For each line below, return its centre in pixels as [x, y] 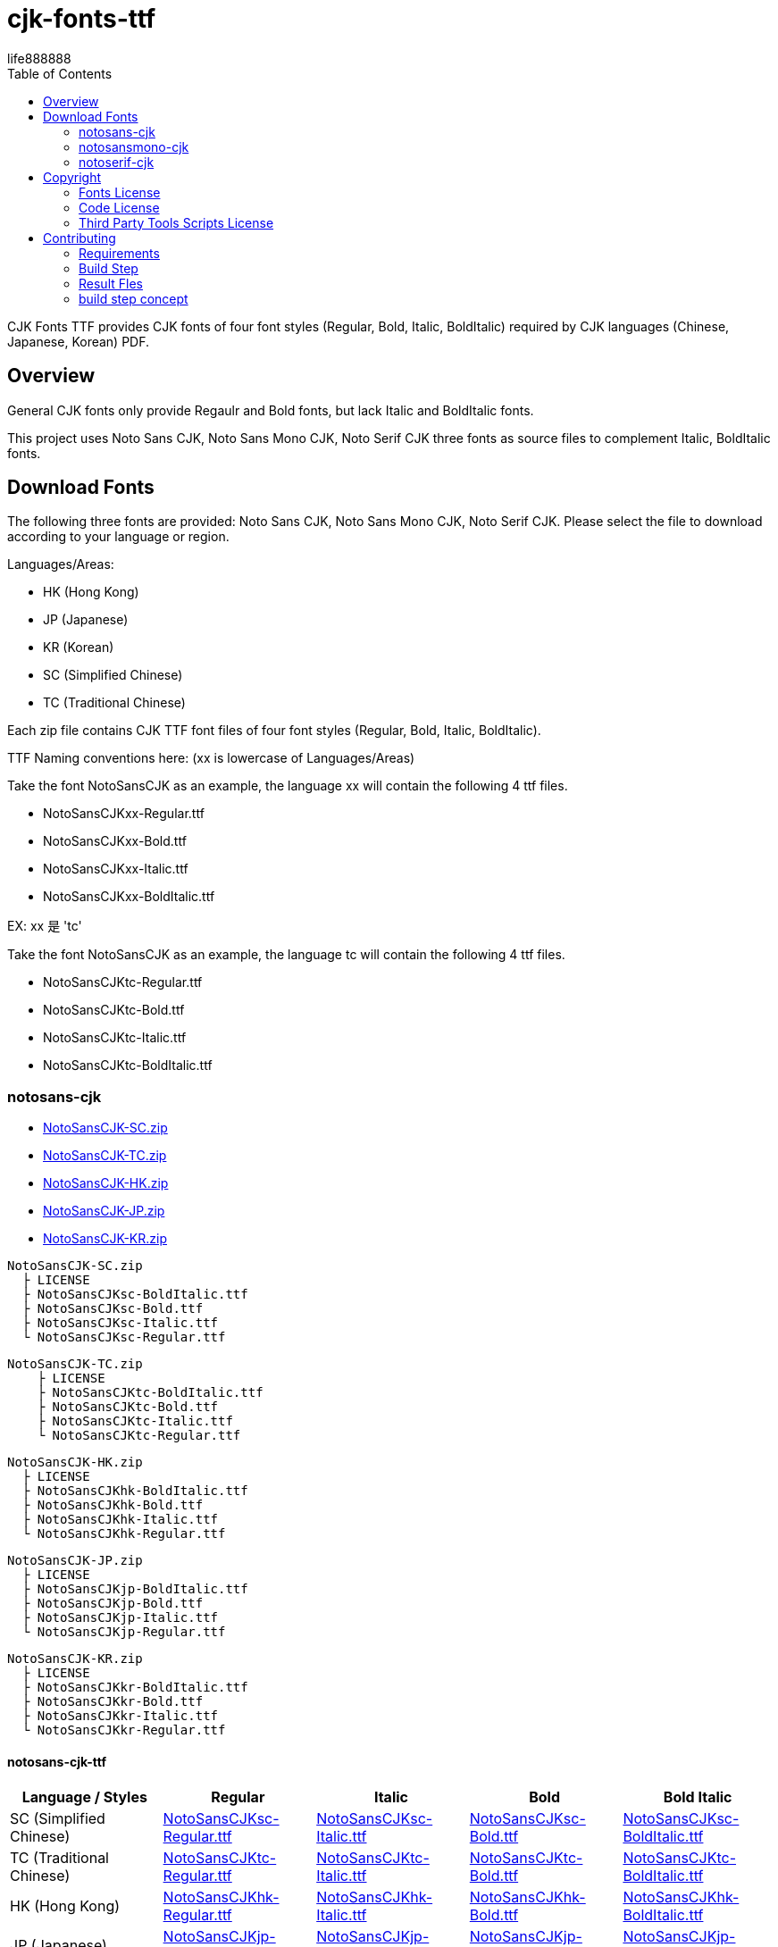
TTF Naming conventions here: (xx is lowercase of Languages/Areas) [211, 758]
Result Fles [111, 283]
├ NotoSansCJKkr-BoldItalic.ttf [135, 1688]
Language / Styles [84, 1797]
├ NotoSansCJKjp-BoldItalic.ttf [135, 1589]
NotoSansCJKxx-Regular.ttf [124, 814]
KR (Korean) [79, 648]
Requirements [119, 253]
